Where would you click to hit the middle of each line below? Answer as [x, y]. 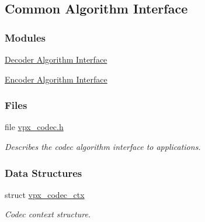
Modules [25, 37]
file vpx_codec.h [34, 127]
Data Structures [44, 173]
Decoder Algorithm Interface [56, 59]
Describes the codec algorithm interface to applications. [103, 146]
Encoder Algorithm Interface [56, 79]
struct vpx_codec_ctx [45, 194]
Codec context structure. [48, 214]
